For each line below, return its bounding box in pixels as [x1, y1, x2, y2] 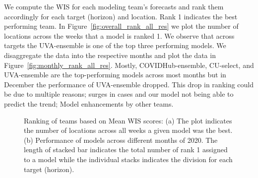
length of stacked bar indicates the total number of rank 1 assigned [24, 144, 228, 155]
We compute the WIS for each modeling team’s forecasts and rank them [4, 1, 224, 11]
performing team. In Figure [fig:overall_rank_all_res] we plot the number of [4, 21, 239, 31]
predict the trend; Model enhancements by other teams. [4, 98, 174, 109]
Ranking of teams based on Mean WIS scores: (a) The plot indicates [24, 115, 232, 125]
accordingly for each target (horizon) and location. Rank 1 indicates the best [4, 11, 238, 21]
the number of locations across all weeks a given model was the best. [24, 125, 233, 135]
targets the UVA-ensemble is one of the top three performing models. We [4, 40, 226, 51]
